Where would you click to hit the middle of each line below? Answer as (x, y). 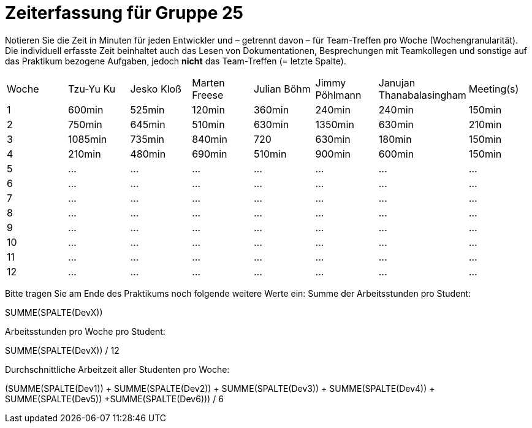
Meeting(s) (494, 89)
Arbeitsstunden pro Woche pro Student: (85, 331)
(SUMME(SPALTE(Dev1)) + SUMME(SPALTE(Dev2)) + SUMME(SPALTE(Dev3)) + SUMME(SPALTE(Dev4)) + (220, 388)
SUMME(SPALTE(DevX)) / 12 (62, 350)
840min (210, 139)
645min (148, 124)
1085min (87, 139)
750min (85, 124)
